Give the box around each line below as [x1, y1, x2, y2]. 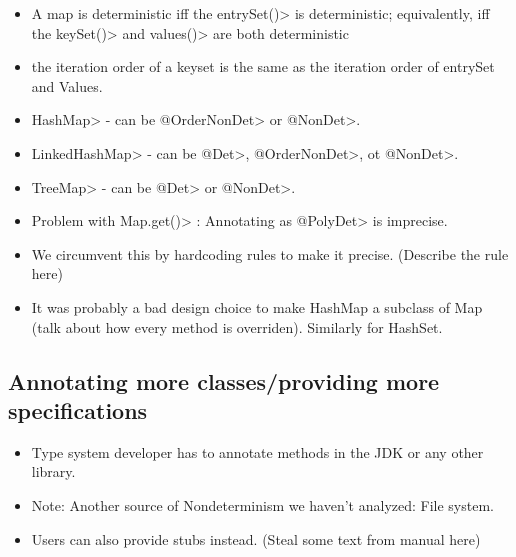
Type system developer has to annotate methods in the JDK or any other [31, 441, 484, 462]
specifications [8, 394, 148, 425]
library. [31, 461, 76, 482]
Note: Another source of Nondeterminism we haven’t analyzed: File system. [31, 494, 494, 515]
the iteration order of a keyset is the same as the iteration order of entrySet [31, 56, 495, 77]
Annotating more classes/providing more [8, 365, 440, 396]
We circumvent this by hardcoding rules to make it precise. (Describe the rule [31, 243, 509, 264]
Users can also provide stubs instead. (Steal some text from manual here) [31, 528, 481, 549]
